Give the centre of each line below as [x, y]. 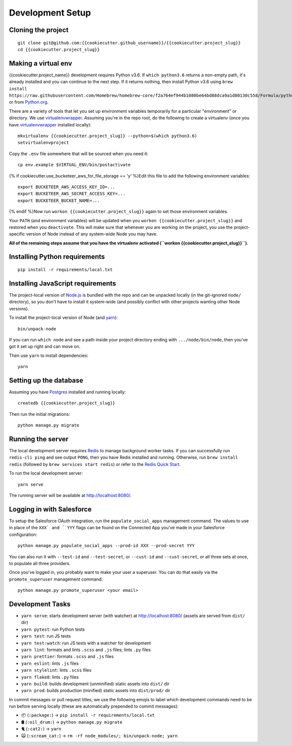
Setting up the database [46, 380]
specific [17, 234]
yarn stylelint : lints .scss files [56, 670]
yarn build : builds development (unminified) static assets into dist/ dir [95, 684]
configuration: [23, 534]
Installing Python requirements [57, 257]
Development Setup [50, 13]
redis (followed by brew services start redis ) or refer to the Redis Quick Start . [95, 464]
